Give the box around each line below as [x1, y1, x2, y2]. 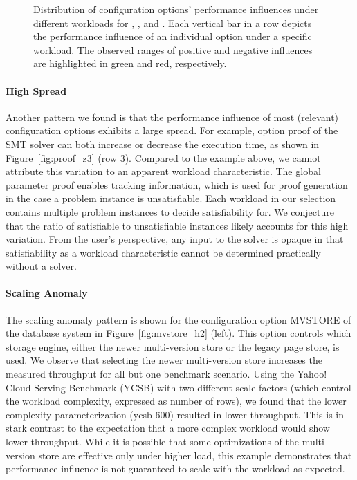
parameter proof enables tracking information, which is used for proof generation [6, 177, 348, 192]
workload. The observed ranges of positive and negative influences [33, 42, 313, 57]
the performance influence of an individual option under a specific [33, 29, 312, 44]
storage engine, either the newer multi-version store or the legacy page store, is [6, 339, 340, 353]
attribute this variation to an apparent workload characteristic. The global [6, 164, 321, 178]
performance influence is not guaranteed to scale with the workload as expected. [6, 461, 345, 476]
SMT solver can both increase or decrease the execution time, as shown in [6, 136, 320, 151]
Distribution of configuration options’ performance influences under [33, 2, 319, 16]
